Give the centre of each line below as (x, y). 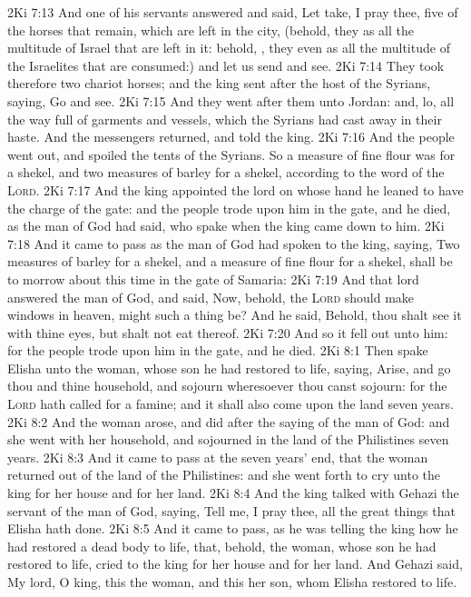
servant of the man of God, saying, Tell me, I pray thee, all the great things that (231, 510)
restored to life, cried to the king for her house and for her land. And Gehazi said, (235, 564)
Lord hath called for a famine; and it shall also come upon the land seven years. (231, 404)
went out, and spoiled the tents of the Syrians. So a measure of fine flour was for (231, 154)
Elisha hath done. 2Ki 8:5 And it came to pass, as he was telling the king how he (233, 528)
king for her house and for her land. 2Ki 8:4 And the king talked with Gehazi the (233, 493)
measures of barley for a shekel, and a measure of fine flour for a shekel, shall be (230, 261)
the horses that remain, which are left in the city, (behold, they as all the (211, 30)
